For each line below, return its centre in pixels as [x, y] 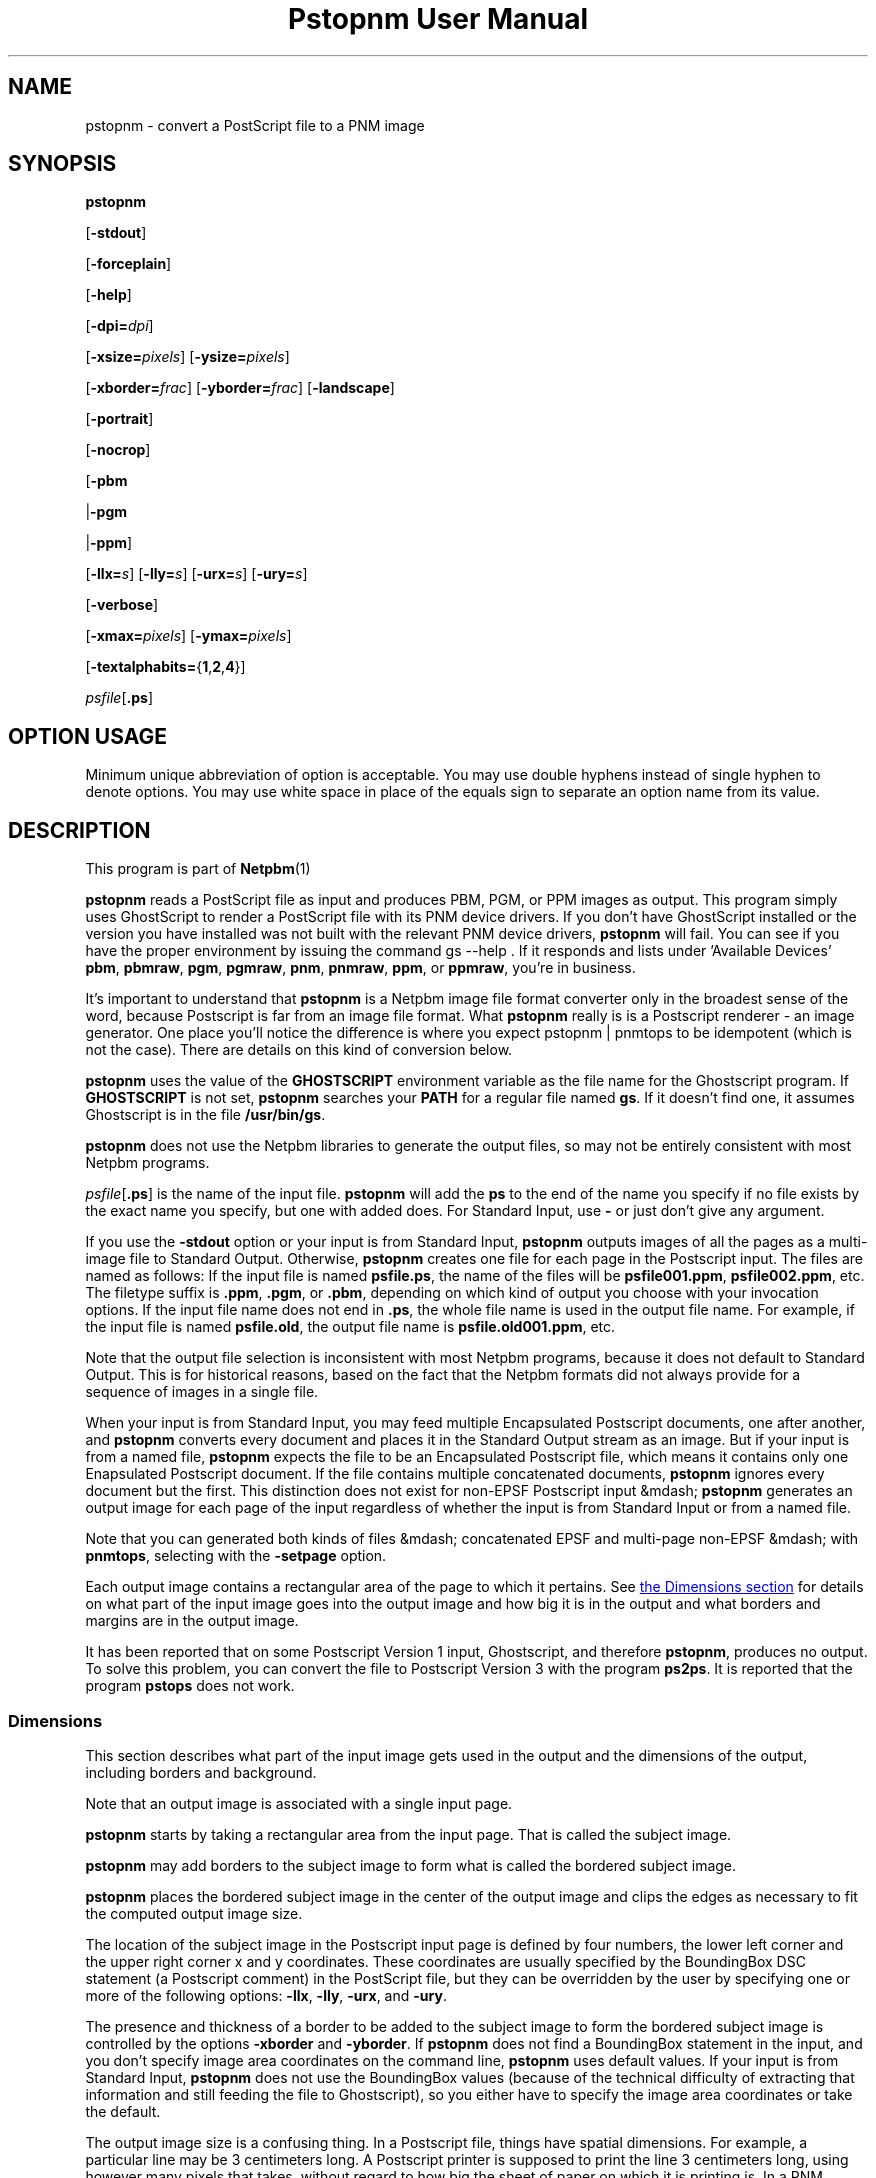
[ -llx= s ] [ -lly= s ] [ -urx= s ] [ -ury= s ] [196, 574]
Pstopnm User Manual [438, 19]
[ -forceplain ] [128, 264]
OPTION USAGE [87, 736]
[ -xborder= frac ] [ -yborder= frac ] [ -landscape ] [240, 388]
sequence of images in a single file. [202, 1392]
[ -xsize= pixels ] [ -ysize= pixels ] [187, 357]
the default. [123, 2111]
